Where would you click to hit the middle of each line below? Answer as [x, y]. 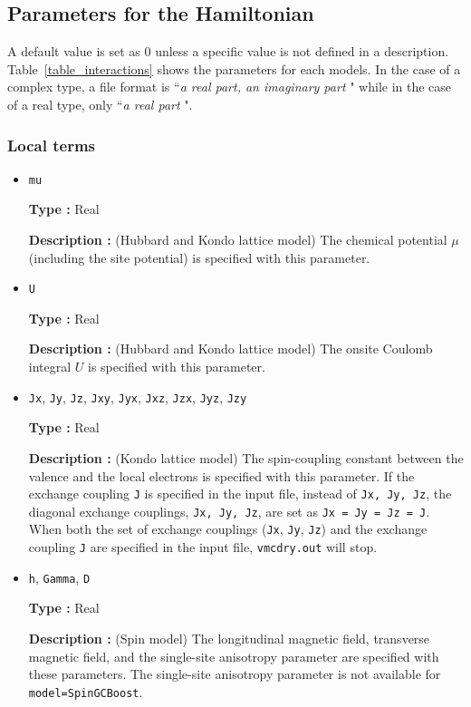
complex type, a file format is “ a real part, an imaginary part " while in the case [230, 87]
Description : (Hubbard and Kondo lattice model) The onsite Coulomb [231, 349]
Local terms [52, 145]
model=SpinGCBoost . [86, 691]
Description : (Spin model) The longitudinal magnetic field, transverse [229, 638]
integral [50, 367]
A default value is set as [74, 51]
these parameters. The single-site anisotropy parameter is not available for [235, 674]
